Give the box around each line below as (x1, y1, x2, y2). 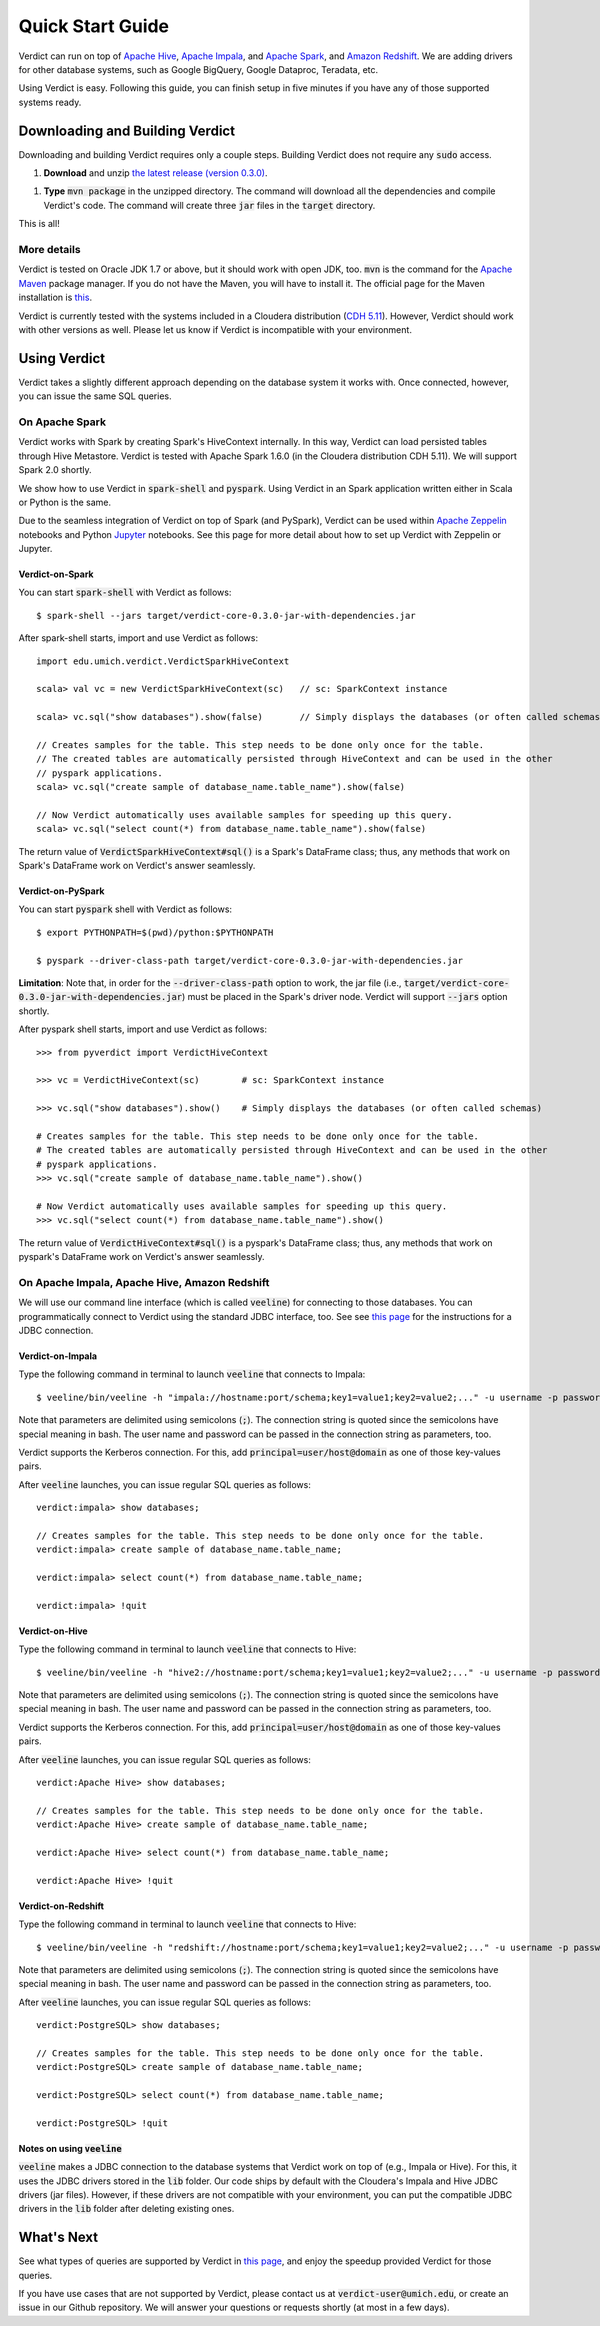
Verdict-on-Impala (18, 1350, 98, 1362)
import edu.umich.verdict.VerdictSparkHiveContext (36, 655, 290, 667)
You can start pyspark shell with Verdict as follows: (18, 903, 233, 915)
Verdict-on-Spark (18, 568, 94, 580)
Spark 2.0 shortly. (18, 464, 92, 476)
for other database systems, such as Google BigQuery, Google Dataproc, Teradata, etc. (18, 63, 379, 75)
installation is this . (18, 291, 93, 304)
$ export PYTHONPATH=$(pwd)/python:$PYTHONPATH (36, 926, 274, 938)
